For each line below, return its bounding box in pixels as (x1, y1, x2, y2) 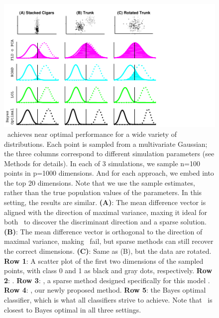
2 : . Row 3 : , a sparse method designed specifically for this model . (4, 275, 210, 285)
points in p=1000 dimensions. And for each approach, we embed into (4, 168, 214, 178)
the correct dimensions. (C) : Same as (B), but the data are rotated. (4, 246, 212, 256)
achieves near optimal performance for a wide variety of (7, 128, 177, 139)
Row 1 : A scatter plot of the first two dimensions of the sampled (4, 255, 204, 266)
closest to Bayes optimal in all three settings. (4, 304, 141, 315)
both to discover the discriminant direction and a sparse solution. (4, 216, 207, 227)
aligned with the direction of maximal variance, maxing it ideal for (4, 207, 208, 217)
